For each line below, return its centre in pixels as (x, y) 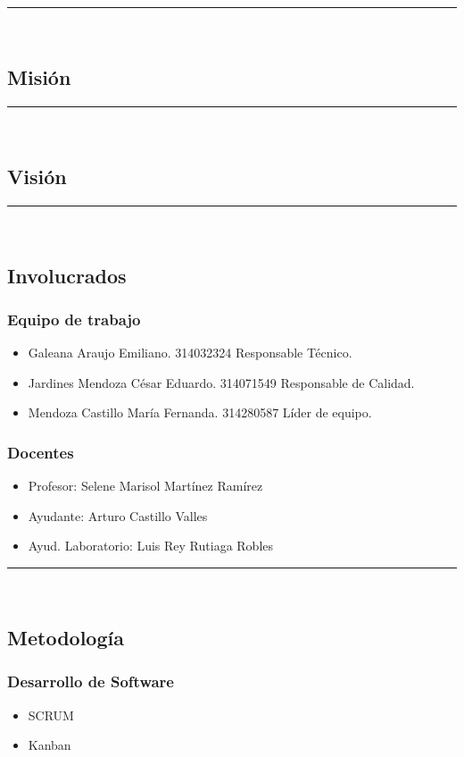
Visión (37, 176)
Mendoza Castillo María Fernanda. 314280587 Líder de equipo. (200, 412)
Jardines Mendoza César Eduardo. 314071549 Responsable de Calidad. (221, 382)
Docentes (41, 452)
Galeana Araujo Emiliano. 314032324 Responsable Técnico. (190, 353)
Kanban (50, 745)
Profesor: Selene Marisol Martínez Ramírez (145, 486)
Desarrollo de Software (91, 681)
